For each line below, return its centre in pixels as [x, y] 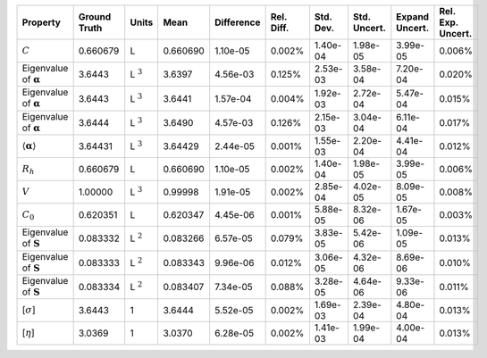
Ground [95, 17]
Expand [412, 17]
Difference [238, 22]
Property [42, 22]
